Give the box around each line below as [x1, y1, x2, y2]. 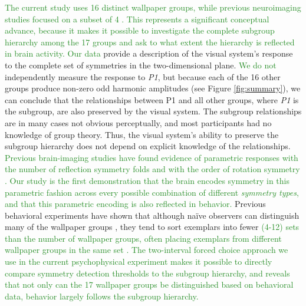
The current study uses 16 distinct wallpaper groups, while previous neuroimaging [5, 1, 301, 13]
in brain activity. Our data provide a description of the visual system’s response [5, 47, 293, 60]
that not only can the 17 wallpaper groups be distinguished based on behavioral [5, 278, 294, 291]
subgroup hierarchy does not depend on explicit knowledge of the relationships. [5, 140, 291, 152]
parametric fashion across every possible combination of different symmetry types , [5, 186, 299, 198]
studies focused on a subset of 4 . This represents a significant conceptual [5, 12, 269, 25]
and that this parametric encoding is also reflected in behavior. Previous [5, 198, 266, 210]
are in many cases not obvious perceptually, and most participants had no [5, 116, 272, 129]
